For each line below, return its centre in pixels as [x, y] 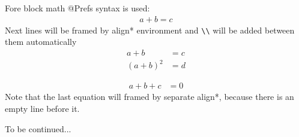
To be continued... [38, 128]
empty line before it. [42, 109]
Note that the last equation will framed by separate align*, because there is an [149, 97]
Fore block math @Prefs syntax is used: [77, 8]
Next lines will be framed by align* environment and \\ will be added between [150, 30]
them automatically [41, 42]
